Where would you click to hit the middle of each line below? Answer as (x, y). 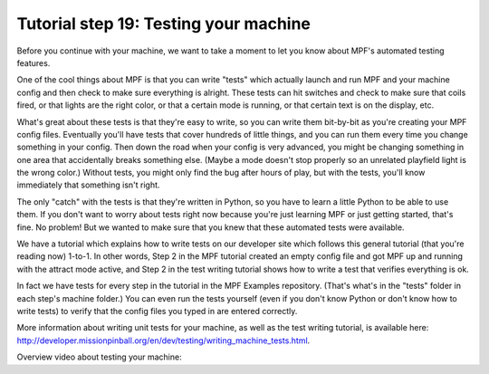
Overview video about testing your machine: (99, 357)
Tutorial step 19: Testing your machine (164, 24)
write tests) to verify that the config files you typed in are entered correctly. (157, 311)
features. (34, 62)
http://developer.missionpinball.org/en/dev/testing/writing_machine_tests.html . (163, 340)
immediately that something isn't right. (88, 185)
